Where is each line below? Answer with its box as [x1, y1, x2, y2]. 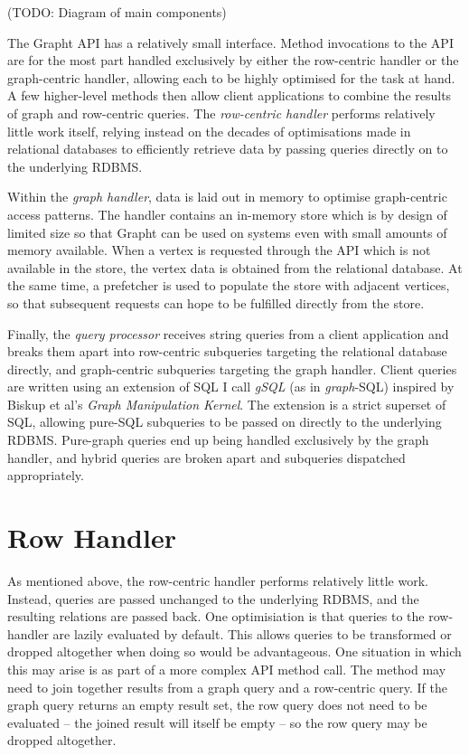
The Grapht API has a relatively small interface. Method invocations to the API [7, 33, 454, 52]
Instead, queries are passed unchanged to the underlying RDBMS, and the [7, 589, 419, 608]
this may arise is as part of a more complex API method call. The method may [7, 659, 446, 678]
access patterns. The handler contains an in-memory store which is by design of [7, 204, 447, 223]
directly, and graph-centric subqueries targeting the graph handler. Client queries [7, 359, 457, 378]
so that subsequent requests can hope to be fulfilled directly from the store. [7, 293, 425, 312]
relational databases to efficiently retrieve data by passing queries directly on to [7, 139, 448, 158]
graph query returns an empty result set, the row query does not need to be [7, 695, 427, 714]
